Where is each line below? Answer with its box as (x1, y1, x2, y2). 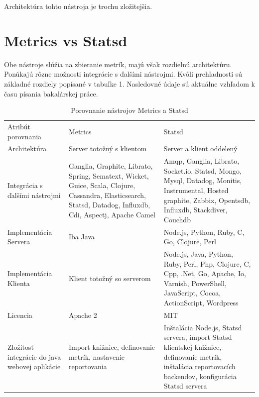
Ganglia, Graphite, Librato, (68, 161, 153, 171)
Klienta (7, 278, 30, 288)
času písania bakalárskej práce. (4, 88, 98, 99)
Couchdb (163, 214, 191, 224)
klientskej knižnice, (163, 341, 222, 352)
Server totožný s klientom (68, 143, 147, 154)
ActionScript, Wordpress (163, 298, 239, 308)
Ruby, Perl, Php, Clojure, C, (163, 258, 251, 269)
